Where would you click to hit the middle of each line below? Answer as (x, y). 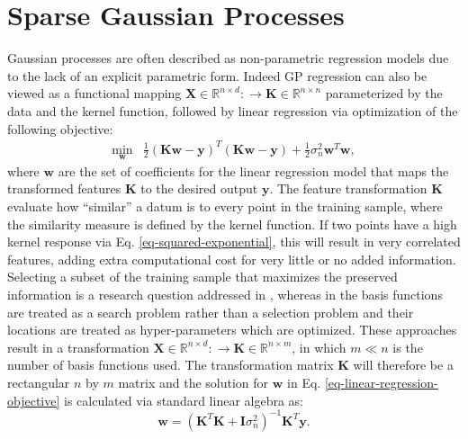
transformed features (64, 188)
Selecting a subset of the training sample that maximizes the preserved (202, 277)
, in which (319, 347)
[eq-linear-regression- (381, 382)
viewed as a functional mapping (94, 93)
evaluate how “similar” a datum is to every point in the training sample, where (225, 206)
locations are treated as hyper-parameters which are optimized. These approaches (232, 330)
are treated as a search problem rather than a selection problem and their (211, 312)
